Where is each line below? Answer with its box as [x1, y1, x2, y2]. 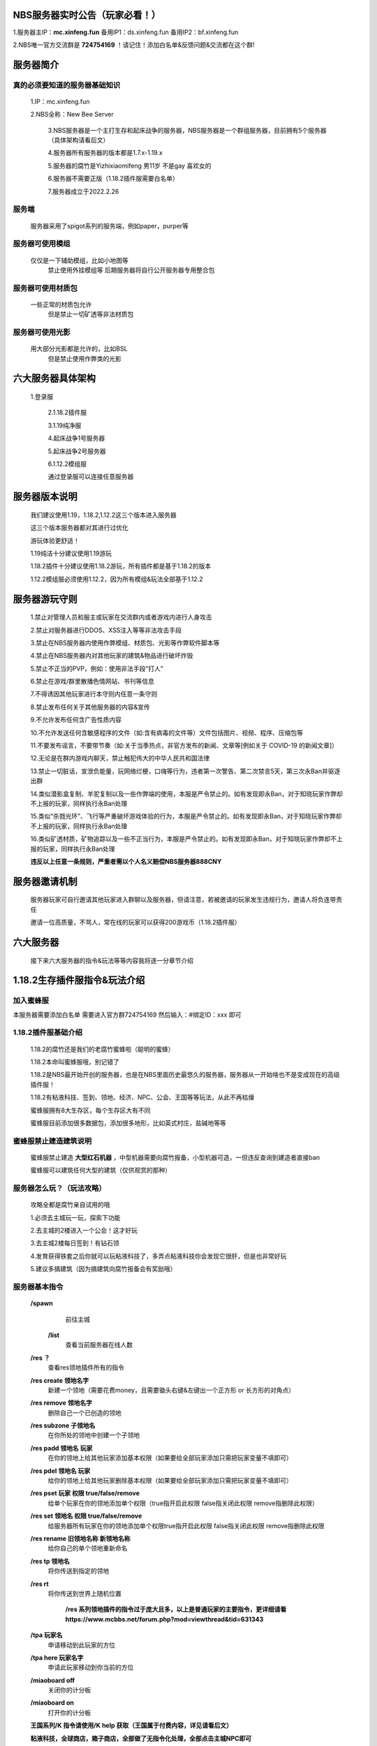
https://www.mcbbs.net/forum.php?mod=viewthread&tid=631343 [65, 1615, 264, 1623]
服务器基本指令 [13, 1282, 64, 1291]
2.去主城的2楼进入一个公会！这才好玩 [30, 1226, 138, 1235]
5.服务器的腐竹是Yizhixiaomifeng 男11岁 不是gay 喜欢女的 [47, 161, 212, 170]
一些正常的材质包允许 [30, 300, 92, 309]
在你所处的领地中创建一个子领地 [47, 1431, 140, 1439]
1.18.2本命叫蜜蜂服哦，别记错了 [30, 1058, 120, 1066]
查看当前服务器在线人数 [65, 1341, 133, 1349]
